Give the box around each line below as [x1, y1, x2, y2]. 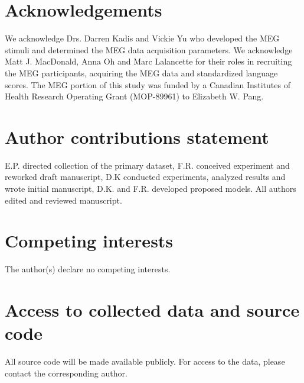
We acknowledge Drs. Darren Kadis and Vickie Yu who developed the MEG [5, 32, 280, 44]
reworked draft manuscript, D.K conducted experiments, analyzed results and [5, 170, 286, 183]
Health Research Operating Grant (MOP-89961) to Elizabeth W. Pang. [5, 90, 264, 102]
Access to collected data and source [5, 298, 300, 322]
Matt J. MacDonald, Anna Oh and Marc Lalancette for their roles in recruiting [5, 55, 292, 67]
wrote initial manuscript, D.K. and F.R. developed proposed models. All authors [5, 182, 296, 194]
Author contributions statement [5, 124, 269, 149]
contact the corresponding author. [5, 366, 128, 379]
